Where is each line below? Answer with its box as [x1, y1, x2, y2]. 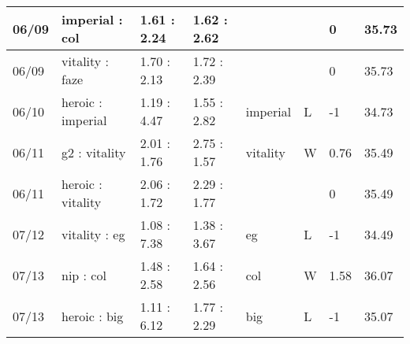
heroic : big [61, 306, 124, 325]
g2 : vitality [61, 142, 126, 161]
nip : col [61, 265, 106, 284]
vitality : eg [61, 224, 125, 243]
